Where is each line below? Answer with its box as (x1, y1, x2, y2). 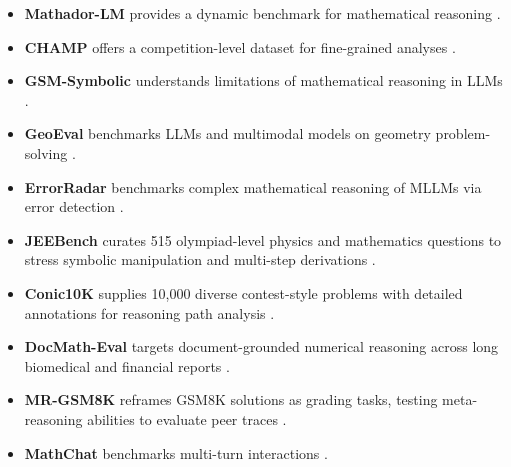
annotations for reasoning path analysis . (24, 302, 275, 323)
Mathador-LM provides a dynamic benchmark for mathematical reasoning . (24, 3, 501, 23)
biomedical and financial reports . (24, 355, 230, 376)
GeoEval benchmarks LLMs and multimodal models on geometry (24, 123, 431, 144)
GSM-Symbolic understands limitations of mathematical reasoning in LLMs (24, 70, 503, 91)
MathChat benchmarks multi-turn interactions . (24, 442, 328, 463)
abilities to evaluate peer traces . (87, 408, 287, 429)
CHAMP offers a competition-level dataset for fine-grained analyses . (24, 36, 456, 57)
